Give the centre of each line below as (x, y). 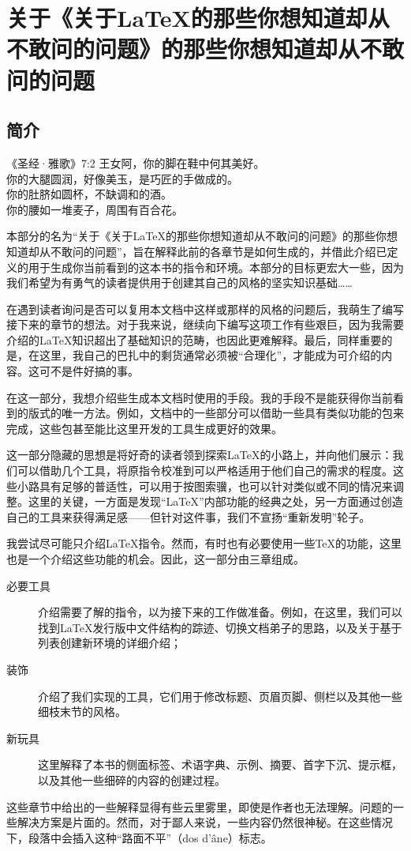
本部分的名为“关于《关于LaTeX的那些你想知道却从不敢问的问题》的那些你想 (202, 236)
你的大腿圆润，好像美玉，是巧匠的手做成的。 (122, 178)
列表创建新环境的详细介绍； (110, 643)
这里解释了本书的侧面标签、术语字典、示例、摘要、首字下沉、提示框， (220, 764)
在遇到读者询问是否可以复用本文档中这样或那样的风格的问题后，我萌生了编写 (205, 309)
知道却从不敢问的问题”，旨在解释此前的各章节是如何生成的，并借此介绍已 (197, 251)
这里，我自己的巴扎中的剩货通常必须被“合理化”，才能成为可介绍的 (210, 355)
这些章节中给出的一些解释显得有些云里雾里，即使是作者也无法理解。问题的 (200, 806)
